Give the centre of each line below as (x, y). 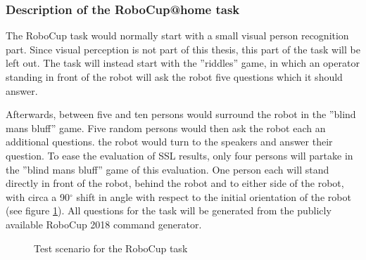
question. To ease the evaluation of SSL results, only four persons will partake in (179, 155)
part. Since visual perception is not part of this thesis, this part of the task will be (183, 49)
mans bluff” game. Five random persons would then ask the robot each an (166, 128)
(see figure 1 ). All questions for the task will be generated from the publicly (169, 210)
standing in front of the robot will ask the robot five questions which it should (174, 77)
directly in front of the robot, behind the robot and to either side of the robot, (175, 183)
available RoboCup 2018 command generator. (104, 224)
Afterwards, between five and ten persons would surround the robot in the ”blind (181, 114)
